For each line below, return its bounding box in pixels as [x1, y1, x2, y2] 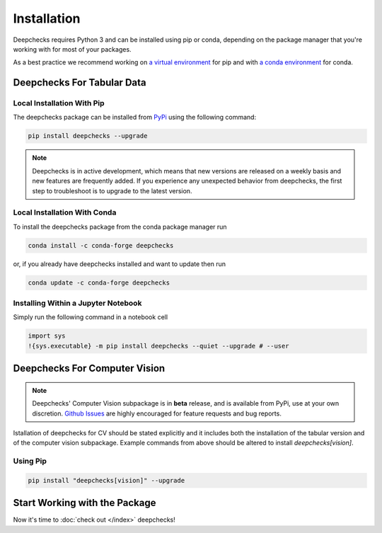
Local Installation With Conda [13, 207, 117, 217]
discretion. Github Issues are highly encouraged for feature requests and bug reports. [32, 409, 282, 418]
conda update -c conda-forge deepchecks [28, 278, 170, 287]
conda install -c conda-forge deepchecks [28, 241, 174, 249]
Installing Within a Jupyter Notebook [13, 298, 142, 308]
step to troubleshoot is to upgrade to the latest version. [32, 186, 192, 195]
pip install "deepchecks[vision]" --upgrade [28, 476, 185, 484]
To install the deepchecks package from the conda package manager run [13, 222, 227, 231]
